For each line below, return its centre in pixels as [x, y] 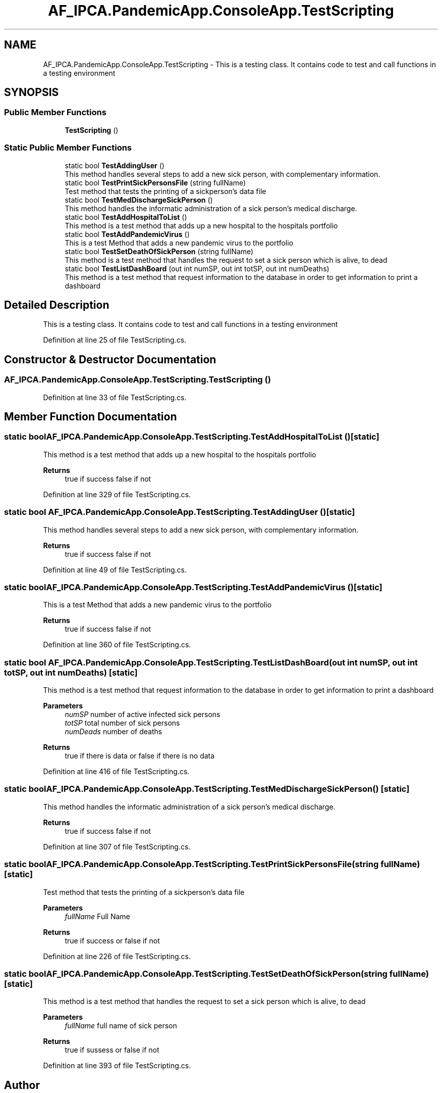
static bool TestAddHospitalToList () [126, 217]
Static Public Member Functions [68, 148]
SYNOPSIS [32, 92]
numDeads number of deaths [114, 732]
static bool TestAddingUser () [115, 165]
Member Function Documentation [91, 417]
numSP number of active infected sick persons [143, 715]
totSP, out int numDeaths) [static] [71, 672]
